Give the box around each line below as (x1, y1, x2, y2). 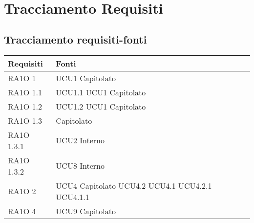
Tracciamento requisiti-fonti (4, 31, 147, 46)
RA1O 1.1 (8, 86, 42, 98)
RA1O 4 (8, 205, 36, 217)
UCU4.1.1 (56, 191, 89, 202)
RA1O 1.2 (8, 100, 42, 112)
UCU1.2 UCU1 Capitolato (56, 100, 146, 112)
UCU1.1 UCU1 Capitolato (56, 86, 146, 98)
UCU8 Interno (56, 160, 105, 172)
